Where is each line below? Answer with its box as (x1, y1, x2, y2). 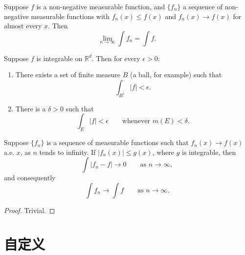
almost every (4, 21, 42, 31)
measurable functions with (31, 11, 110, 21)
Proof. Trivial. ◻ (4, 205, 55, 215)
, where (152, 147, 174, 157)
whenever (122, 118, 151, 125)
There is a (15, 103, 46, 113)
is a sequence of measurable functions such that (46, 137, 189, 148)
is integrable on (36, 53, 83, 63)
